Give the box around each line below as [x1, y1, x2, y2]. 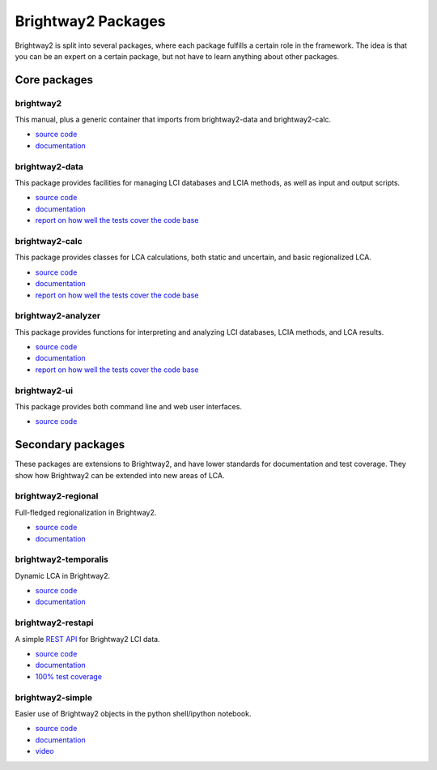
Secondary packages [15, 438, 125, 451]
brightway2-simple [15, 691, 93, 703]
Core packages [15, 73, 93, 87]
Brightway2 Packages [15, 12, 166, 30]
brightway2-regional [15, 490, 99, 502]
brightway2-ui [15, 385, 73, 396]
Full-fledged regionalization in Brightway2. [15, 507, 157, 517]
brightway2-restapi [15, 617, 94, 628]
